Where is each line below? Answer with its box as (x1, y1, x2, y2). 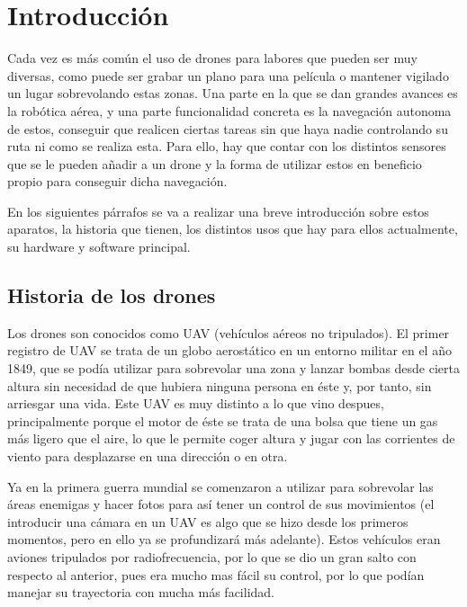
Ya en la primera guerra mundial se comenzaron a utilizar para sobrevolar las (7, 477, 434, 495)
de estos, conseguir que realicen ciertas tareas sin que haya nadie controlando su (7, 119, 448, 138)
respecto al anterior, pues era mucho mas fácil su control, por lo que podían (7, 565, 425, 584)
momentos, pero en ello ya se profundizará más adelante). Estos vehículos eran (7, 530, 441, 549)
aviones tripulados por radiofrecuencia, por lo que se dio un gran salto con (7, 547, 417, 566)
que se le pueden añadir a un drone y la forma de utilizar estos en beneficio (7, 154, 422, 173)
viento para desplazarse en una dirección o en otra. (7, 447, 288, 466)
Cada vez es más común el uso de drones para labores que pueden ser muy (7, 49, 418, 67)
